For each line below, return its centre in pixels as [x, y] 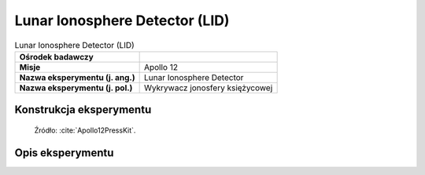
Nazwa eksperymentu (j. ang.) [77, 77]
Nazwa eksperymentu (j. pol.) [76, 88]
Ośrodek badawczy [56, 57]
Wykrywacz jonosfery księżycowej [208, 88]
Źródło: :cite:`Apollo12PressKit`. [85, 130]
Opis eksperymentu [64, 153]
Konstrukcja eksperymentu [83, 110]
